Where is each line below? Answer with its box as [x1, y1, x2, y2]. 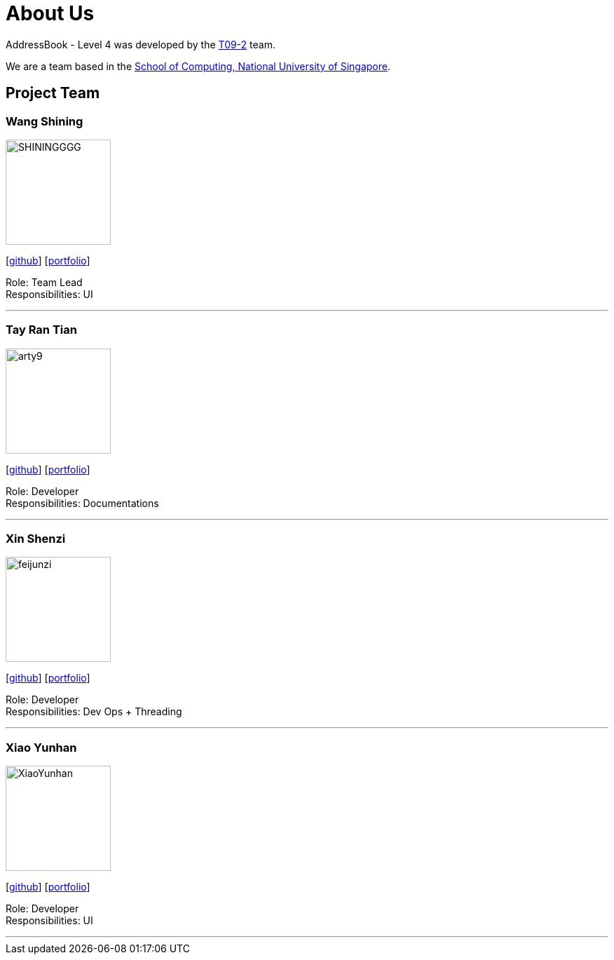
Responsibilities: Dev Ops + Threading [6, 705, 182, 718]
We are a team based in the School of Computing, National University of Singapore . [6, 60, 391, 72]
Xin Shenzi [6, 532, 66, 546]
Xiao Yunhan [6, 740, 77, 755]
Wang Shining [6, 114, 83, 128]
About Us [6, 1, 95, 25]
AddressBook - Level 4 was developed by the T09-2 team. [6, 38, 275, 50]
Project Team [6, 84, 100, 102]
